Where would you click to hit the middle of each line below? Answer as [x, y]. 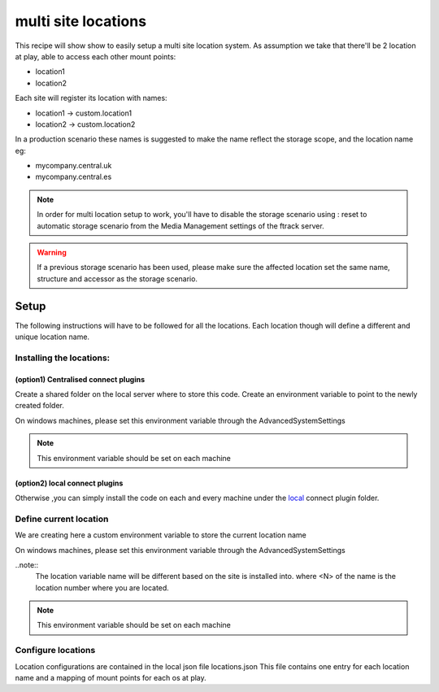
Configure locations [55, 651]
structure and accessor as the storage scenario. [117, 279]
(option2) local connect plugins [69, 483]
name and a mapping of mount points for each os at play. [111, 678]
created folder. [40, 406]
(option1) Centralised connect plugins [80, 379]
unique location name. [52, 337]
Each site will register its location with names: [91, 98]
